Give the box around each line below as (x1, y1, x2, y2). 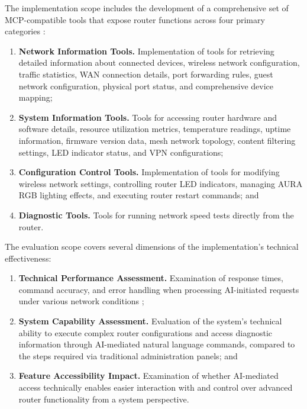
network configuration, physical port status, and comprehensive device (18, 79, 274, 92)
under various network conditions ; (18, 295, 144, 307)
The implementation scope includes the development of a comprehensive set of (5, 2, 289, 14)
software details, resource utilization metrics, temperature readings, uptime (18, 123, 291, 135)
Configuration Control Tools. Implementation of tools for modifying (18, 166, 280, 178)
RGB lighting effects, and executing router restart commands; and (18, 189, 259, 201)
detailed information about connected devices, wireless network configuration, (18, 56, 300, 69)
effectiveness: (5, 252, 51, 264)
